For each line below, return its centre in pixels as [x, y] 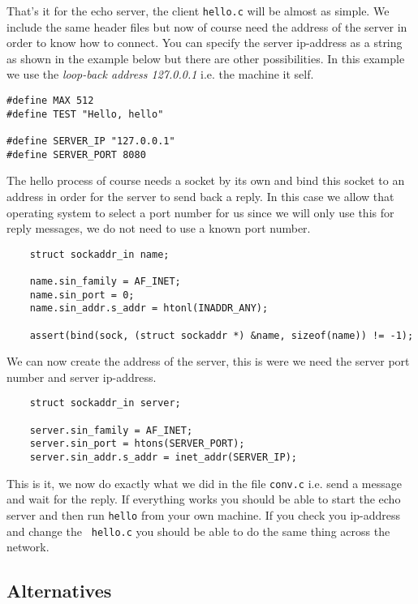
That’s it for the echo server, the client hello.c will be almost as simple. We [198, 11]
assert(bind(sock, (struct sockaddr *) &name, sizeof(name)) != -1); [222, 335]
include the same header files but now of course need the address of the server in [207, 26]
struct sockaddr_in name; [99, 254]
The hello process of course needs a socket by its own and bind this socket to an [206, 180]
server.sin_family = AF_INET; [111, 430]
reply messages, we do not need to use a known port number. [159, 228]
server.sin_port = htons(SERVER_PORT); [137, 444]
